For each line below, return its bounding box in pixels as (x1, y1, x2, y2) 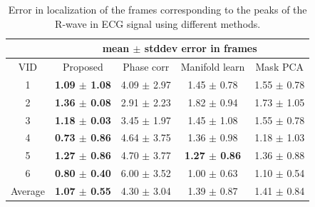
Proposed (62, 59, 103, 74)
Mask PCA (255, 59, 304, 74)
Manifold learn (180, 59, 245, 74)
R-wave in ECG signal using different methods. (55, 16, 261, 31)
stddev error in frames (144, 41, 257, 56)
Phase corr (123, 59, 170, 74)
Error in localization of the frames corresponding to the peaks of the (8, 2, 307, 16)
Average (11, 183, 45, 198)
